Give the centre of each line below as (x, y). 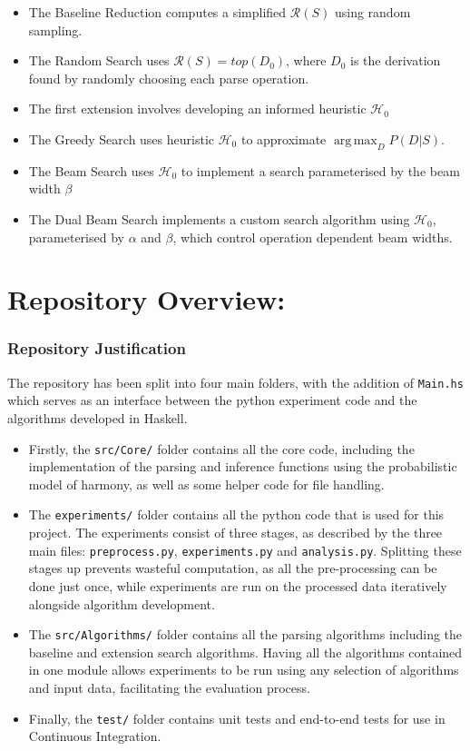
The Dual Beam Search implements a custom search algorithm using (219, 218)
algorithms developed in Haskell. (98, 417)
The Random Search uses (99, 60)
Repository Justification (97, 348)
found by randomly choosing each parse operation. (169, 78)
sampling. (55, 30)
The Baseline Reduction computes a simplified (157, 12)
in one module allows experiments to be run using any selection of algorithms (244, 670)
